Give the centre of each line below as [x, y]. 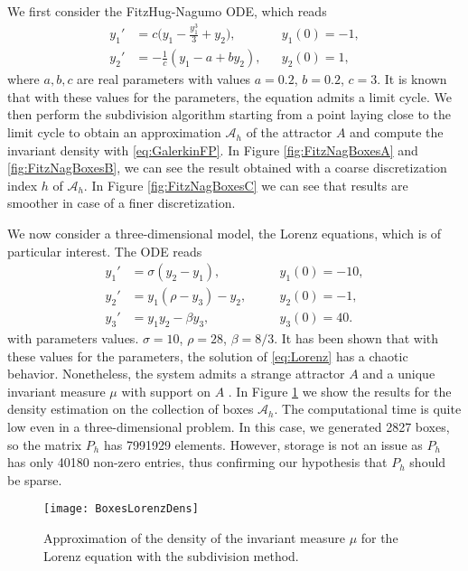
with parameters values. [73, 338]
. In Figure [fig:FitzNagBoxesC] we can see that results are [246, 185]
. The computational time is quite [368, 409]
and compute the [397, 132]
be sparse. [35, 479]
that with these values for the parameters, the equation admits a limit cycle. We [229, 96]
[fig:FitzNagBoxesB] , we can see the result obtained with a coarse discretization [227, 168]
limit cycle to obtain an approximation [114, 132]
